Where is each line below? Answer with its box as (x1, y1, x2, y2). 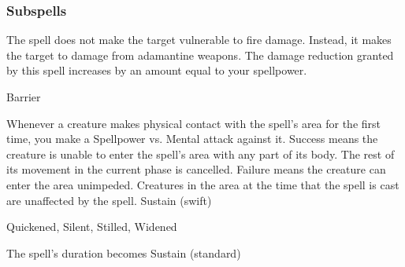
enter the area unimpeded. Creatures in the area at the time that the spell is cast (6, 176, 399, 192)
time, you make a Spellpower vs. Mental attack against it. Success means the (6, 130, 378, 147)
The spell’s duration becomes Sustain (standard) (6, 244, 241, 261)
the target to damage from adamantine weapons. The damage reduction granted (6, 46, 394, 63)
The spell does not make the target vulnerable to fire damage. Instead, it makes (6, 31, 392, 48)
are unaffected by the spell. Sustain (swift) (6, 192, 212, 208)
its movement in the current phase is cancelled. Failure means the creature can (6, 161, 386, 177)
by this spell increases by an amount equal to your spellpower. (6, 62, 307, 79)
